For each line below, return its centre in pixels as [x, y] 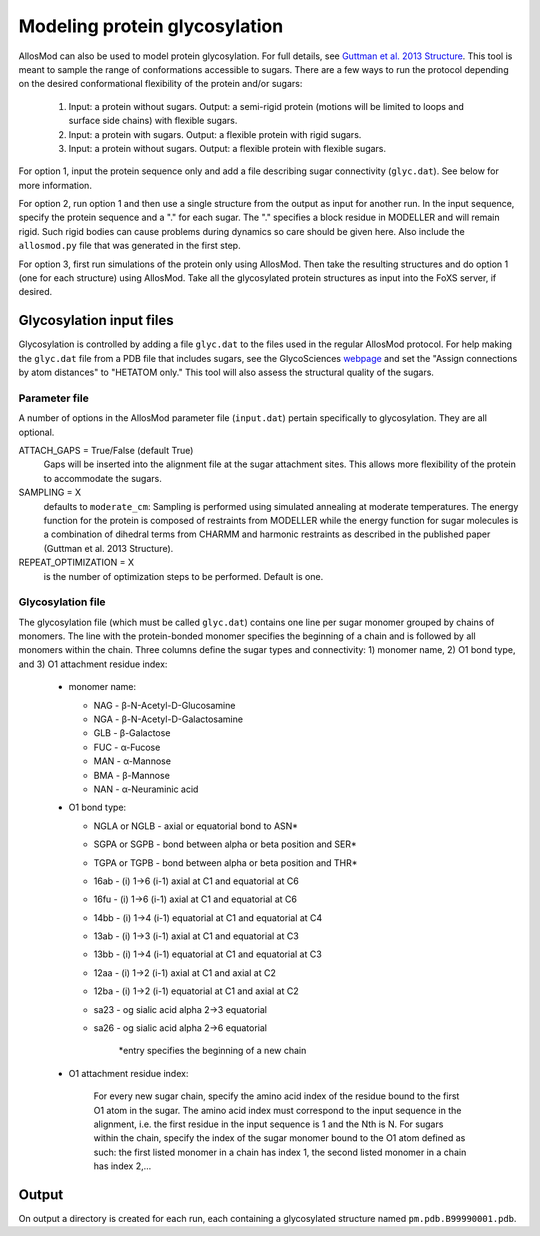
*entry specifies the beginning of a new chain [212, 1051]
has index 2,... [122, 1166]
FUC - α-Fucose [127, 747]
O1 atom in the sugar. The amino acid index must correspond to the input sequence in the [277, 1110]
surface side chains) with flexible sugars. [153, 121]
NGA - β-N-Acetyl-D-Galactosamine [168, 719]
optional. [36, 432]
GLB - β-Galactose [132, 733]
